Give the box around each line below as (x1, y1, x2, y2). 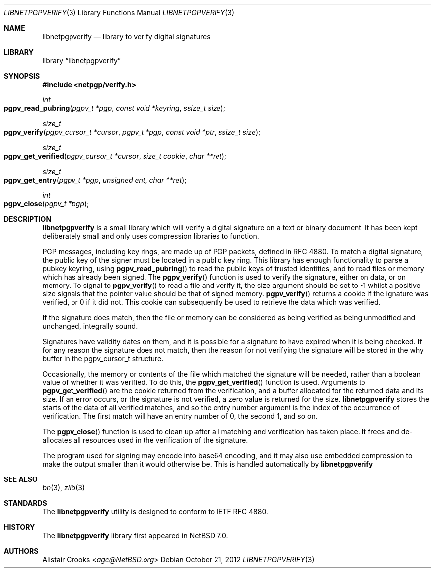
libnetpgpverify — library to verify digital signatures (42, 32, 211, 41)
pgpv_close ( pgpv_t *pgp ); (4, 199, 89, 208)
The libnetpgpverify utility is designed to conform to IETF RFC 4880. (42, 507, 268, 516)
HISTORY (4, 523, 35, 531)
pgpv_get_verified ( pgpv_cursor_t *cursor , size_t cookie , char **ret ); (4, 152, 227, 160)
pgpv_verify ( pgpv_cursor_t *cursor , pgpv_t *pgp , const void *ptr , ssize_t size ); (4, 128, 261, 136)
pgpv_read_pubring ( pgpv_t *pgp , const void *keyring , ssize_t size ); (4, 104, 225, 112)
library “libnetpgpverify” (42, 56, 121, 65)
